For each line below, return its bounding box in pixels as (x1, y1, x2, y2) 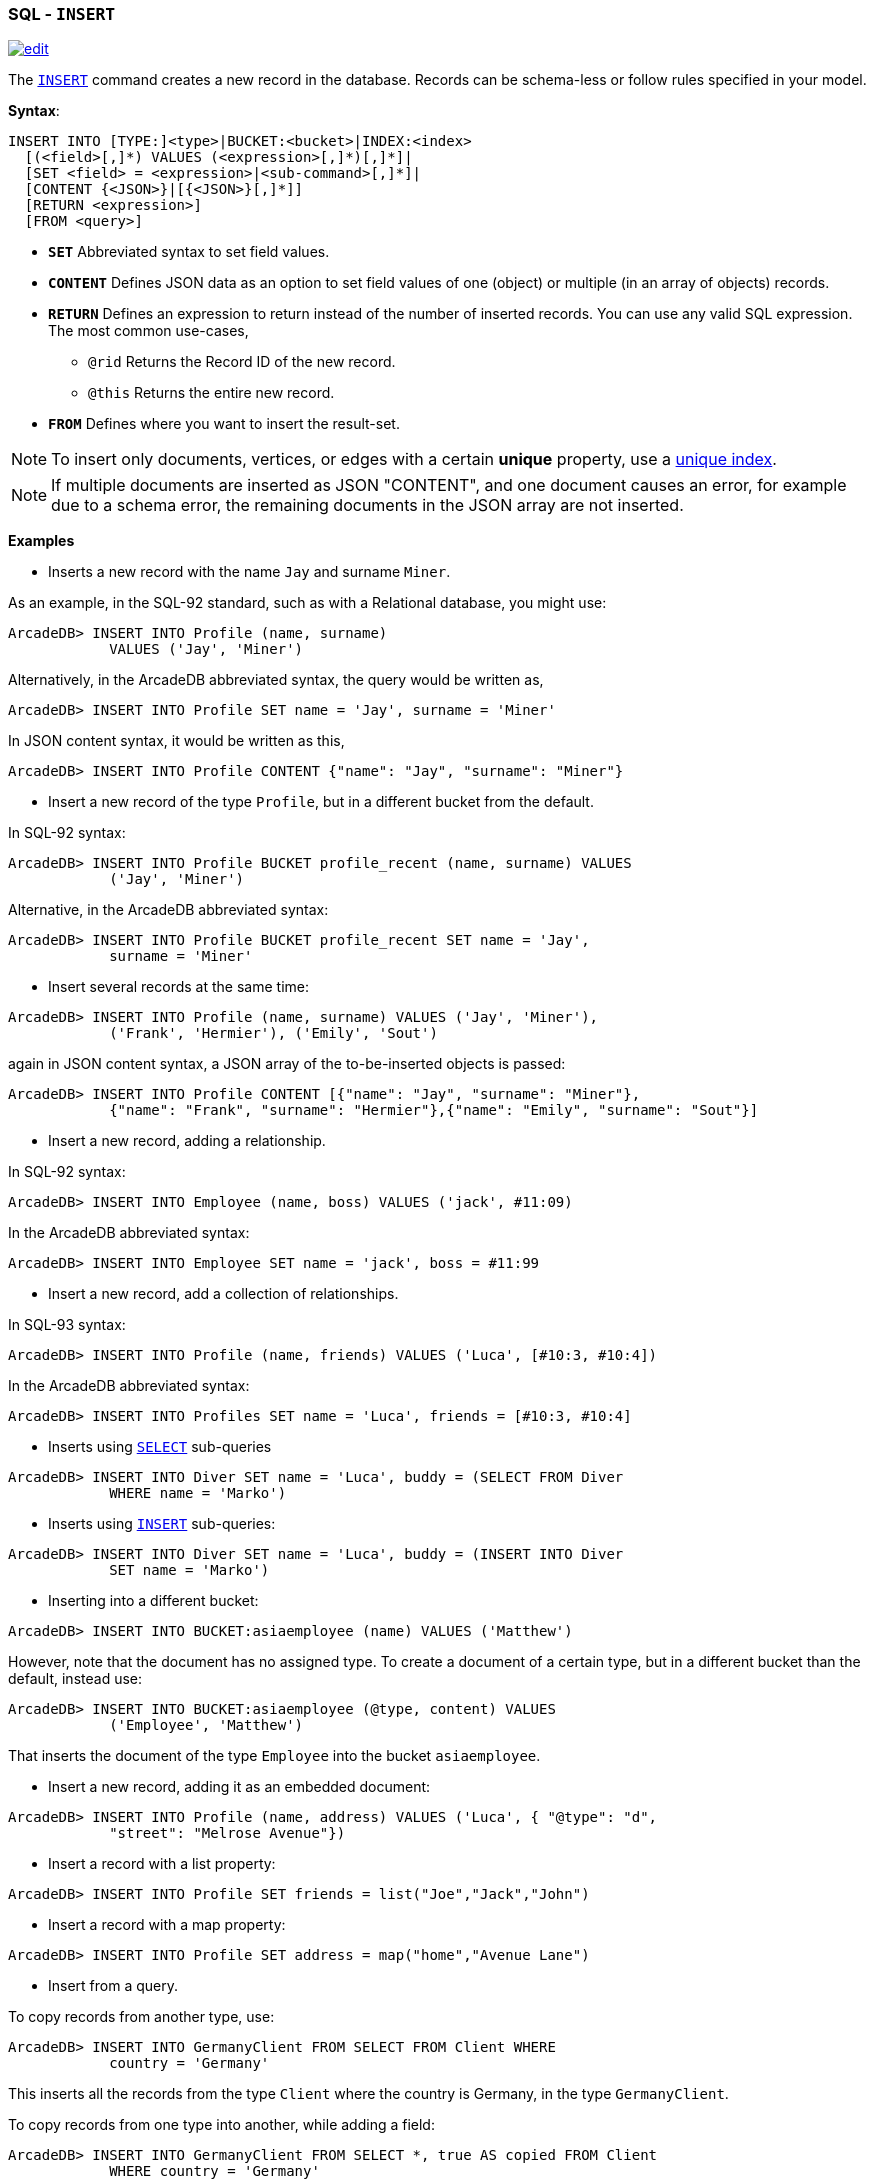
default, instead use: (8, 1670, 143, 1688)
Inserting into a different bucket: (48, 1592, 259, 1610)
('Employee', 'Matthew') (109, 1717, 304, 1734)
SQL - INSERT (8, 4, 116, 24)
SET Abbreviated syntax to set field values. (48, 243, 330, 261)
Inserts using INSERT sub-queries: (48, 1515, 276, 1533)
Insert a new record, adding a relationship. (48, 1132, 326, 1150)
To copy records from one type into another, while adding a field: (8, 2116, 435, 2134)
